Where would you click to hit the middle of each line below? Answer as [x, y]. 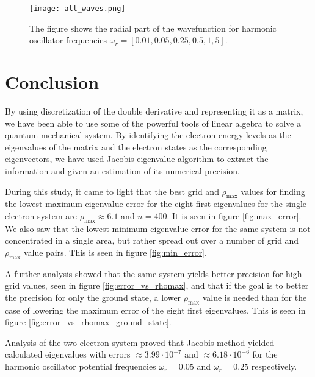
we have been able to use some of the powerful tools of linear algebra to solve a [153, 123]
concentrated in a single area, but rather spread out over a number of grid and [152, 240]
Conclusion [52, 82]
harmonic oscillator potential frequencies [81, 366]
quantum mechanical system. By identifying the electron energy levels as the [148, 135]
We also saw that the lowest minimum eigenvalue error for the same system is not [158, 228]
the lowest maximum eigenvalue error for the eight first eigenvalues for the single [156, 204]
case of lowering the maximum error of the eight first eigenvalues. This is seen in [155, 310]
